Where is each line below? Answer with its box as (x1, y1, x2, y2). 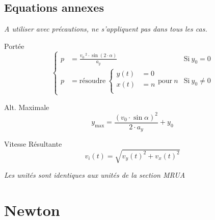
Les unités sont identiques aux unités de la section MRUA (4, 170, 185, 180)
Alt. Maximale (4, 101, 49, 112)
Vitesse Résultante (4, 139, 62, 149)
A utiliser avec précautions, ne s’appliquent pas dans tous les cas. (4, 23, 207, 34)
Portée (4, 40, 24, 51)
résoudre (79, 77, 106, 85)
